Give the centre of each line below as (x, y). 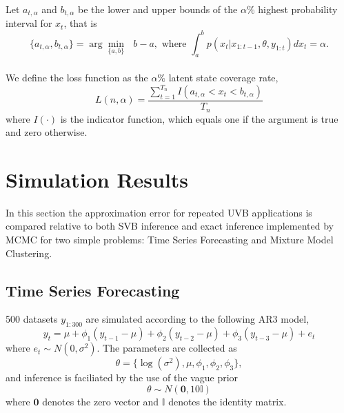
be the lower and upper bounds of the (158, 9)
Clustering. (29, 253)
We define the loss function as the (77, 77)
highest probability (298, 9)
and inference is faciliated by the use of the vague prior (122, 377)
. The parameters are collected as (167, 348)
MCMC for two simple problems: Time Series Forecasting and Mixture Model (170, 240)
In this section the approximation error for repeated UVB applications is (159, 212)
